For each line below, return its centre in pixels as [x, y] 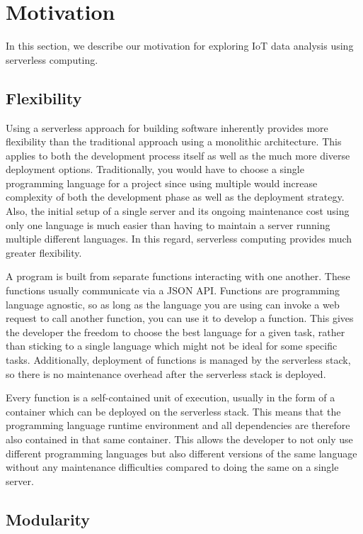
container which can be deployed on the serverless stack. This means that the [173, 411]
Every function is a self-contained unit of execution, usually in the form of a [171, 397]
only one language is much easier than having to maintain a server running [168, 224]
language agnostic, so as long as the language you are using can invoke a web [173, 304]
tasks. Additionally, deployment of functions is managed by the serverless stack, [178, 360]
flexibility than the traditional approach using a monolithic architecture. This [174, 141]
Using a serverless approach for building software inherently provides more [167, 127]
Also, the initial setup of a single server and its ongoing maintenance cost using [178, 211]
